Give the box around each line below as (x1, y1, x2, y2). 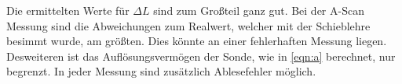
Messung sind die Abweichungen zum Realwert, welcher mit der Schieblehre (6, 17, 371, 33)
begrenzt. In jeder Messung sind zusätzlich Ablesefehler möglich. (6, 63, 316, 79)
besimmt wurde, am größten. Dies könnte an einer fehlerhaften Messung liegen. (6, 33, 387, 49)
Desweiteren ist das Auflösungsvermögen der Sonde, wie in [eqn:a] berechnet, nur (6, 47, 396, 64)
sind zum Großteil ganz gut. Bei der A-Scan (153, 2, 364, 18)
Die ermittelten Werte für (6, 2, 130, 18)
